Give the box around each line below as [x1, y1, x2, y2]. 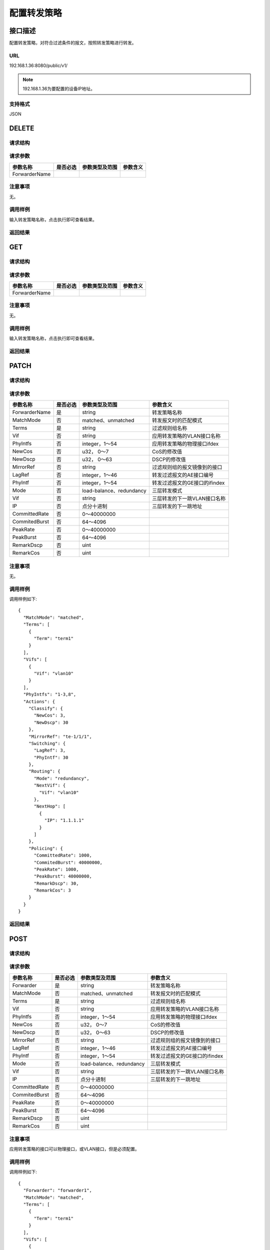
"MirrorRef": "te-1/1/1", [28, 733, 92, 739]
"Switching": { [28, 740, 66, 746]
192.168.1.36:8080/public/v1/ [9, 62, 67, 68]
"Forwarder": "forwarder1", [23, 1187, 92, 1193]
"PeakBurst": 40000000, [33, 873, 92, 879]
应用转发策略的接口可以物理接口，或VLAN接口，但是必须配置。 [9, 1146, 139, 1152]
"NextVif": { [33, 782, 66, 788]
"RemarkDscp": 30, [33, 880, 79, 886]
